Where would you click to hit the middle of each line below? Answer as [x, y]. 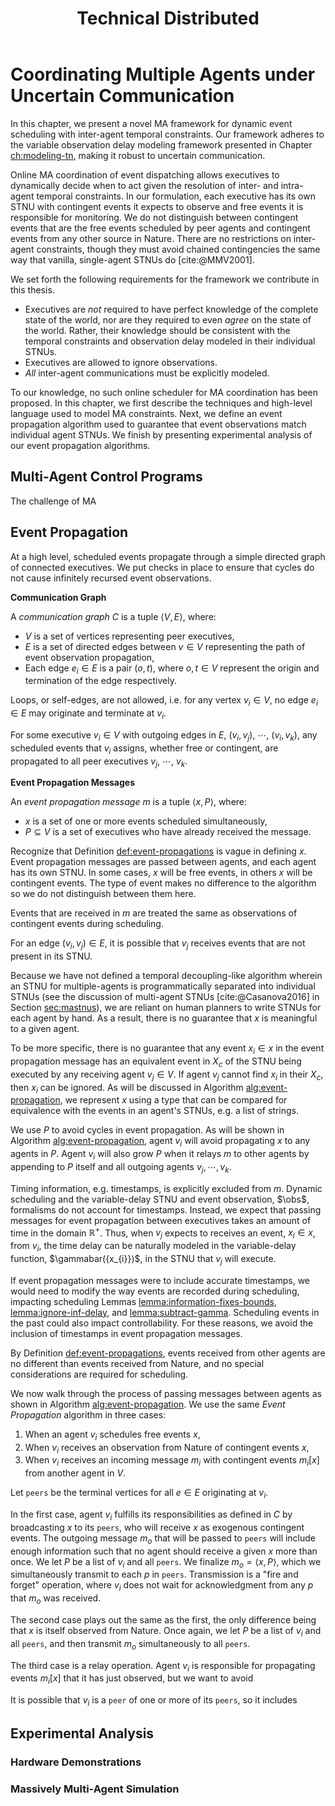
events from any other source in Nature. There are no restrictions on [151, 238]
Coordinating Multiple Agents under [163, 74]
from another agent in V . [75, 1473]
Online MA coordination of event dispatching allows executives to [145, 174]
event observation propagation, [89, 657]
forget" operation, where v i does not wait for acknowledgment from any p [162, 1586]
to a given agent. [45, 1029]
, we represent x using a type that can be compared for [173, 1100]
